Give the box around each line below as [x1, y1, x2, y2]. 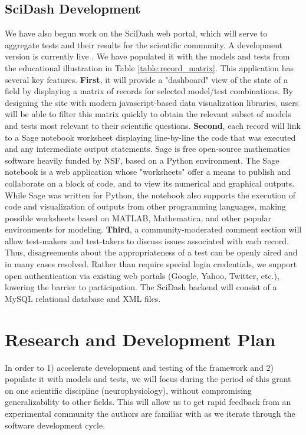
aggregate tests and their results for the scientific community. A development [5, 38, 283, 51]
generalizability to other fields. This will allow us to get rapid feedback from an [5, 396, 291, 408]
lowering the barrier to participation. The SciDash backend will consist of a [5, 281, 277, 293]
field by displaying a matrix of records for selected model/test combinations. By [5, 85, 293, 97]
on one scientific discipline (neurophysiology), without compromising [5, 384, 252, 396]
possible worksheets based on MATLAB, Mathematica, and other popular [5, 211, 272, 224]
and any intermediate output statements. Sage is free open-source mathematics [5, 142, 290, 155]
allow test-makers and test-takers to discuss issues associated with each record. [5, 234, 289, 247]
